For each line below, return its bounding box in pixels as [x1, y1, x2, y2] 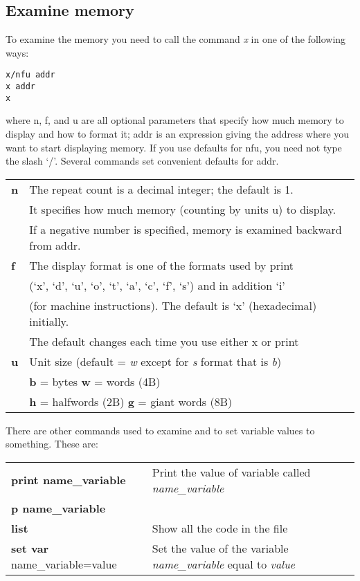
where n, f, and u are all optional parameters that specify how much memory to [6, 113, 344, 127]
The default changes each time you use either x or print [29, 333, 299, 349]
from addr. [29, 237, 81, 253]
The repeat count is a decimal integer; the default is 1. [29, 181, 294, 197]
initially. [29, 313, 69, 329]
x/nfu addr [6, 70, 55, 80]
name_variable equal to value [152, 555, 296, 572]
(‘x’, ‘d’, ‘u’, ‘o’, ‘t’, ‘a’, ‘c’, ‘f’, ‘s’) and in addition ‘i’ [29, 277, 285, 293]
